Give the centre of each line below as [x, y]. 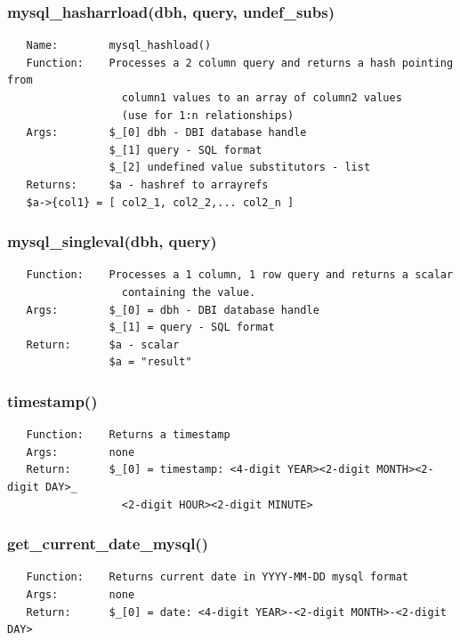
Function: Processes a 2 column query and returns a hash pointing [240, 63]
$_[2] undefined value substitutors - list [240, 168]
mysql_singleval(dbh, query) [112, 241]
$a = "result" [150, 362]
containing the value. [189, 292]
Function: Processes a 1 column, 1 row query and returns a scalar [240, 275]
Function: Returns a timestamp [128, 435]
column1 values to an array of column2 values [262, 98]
